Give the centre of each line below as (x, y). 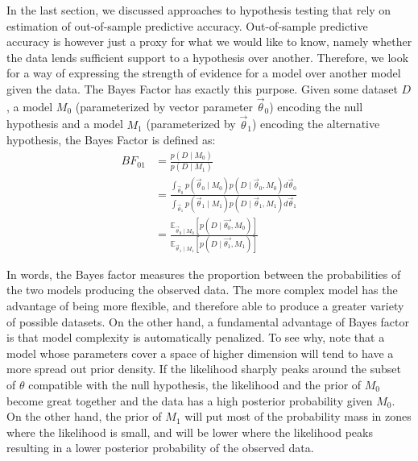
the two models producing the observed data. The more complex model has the (202, 290)
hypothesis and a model (65, 124)
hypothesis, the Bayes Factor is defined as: (111, 140)
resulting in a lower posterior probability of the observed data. (160, 448)
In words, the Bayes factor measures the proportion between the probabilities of (204, 274)
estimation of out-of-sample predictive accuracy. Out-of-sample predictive (187, 25)
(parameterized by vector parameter (164, 106)
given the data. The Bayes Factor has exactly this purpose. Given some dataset (202, 88)
